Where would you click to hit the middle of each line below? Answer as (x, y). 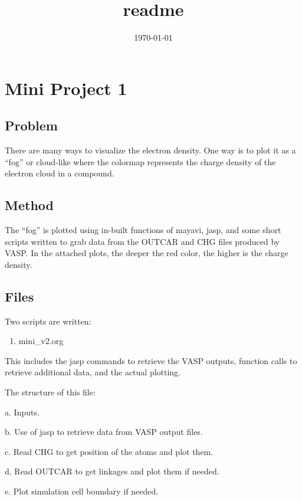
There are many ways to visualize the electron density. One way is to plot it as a (150, 150)
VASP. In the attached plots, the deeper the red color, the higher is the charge (147, 253)
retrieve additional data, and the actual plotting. (93, 372)
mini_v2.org (41, 341)
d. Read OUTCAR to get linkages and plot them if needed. (112, 471)
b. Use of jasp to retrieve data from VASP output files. (104, 432)
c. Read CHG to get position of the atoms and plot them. (109, 451)
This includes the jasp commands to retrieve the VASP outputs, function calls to (151, 360)
